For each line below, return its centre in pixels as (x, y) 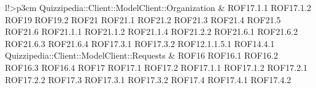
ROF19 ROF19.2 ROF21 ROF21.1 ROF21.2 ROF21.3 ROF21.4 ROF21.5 (143, 19)
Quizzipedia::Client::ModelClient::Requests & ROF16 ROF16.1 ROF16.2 (141, 55)
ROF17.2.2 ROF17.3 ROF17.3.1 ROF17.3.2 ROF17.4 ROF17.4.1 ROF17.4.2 (148, 79)
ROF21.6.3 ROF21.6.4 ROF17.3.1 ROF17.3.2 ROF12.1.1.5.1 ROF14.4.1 (140, 43)
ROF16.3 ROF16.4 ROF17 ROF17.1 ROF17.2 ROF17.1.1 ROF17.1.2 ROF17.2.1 (156, 67)
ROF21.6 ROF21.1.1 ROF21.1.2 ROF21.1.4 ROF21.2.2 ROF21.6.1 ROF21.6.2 (152, 31)
